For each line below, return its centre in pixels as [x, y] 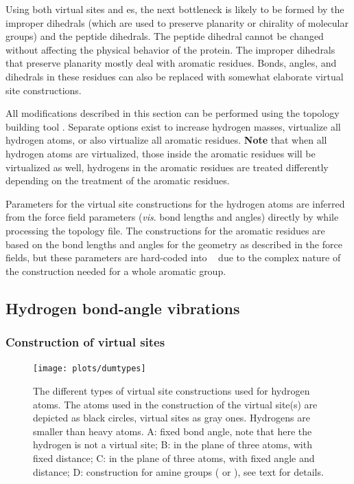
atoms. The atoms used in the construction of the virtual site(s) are [175, 404]
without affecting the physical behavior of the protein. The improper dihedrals [170, 49]
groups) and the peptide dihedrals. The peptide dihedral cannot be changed [165, 36]
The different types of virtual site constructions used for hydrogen [172, 390]
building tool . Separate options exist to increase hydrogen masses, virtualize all [173, 126]
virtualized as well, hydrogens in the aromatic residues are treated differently [167, 167]
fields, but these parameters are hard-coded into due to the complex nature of [173, 257]
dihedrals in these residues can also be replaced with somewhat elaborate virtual [175, 76]
